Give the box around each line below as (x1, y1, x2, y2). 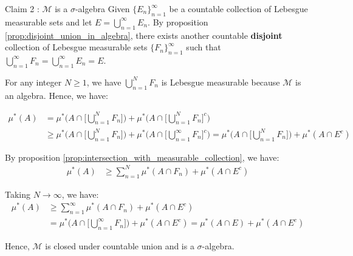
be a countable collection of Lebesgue (169, 2, 308, 15)
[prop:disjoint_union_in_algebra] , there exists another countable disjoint (5, 29, 283, 41)
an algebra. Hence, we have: (5, 89, 108, 101)
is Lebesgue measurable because (161, 75, 280, 88)
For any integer (5, 75, 62, 88)
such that (186, 41, 221, 53)
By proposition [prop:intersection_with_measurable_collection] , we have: (5, 150, 279, 163)
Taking (5, 187, 31, 200)
